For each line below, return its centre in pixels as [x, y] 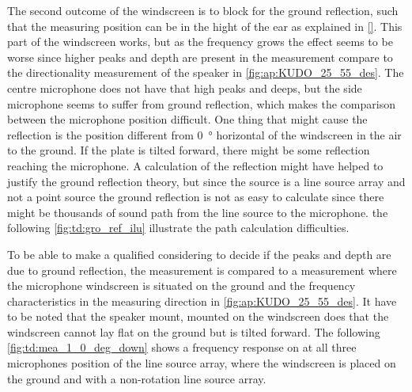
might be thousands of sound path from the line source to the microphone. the [198, 212]
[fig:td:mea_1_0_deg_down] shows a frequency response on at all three [182, 347]
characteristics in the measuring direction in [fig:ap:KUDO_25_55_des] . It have [202, 301]
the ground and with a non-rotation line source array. [137, 378]
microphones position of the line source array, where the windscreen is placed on [202, 363]
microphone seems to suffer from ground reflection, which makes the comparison [201, 103]
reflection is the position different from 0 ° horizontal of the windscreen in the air [204, 134]
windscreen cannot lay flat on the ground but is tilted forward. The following [194, 331]
